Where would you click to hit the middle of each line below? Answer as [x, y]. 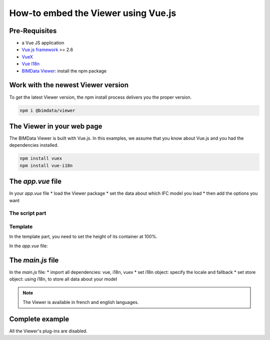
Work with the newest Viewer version [69, 85]
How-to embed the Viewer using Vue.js [93, 13]
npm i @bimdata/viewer [47, 110]
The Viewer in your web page [56, 126]
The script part [28, 213]
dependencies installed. [34, 145]
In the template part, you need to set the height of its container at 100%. [83, 237]
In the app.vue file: [29, 246]
